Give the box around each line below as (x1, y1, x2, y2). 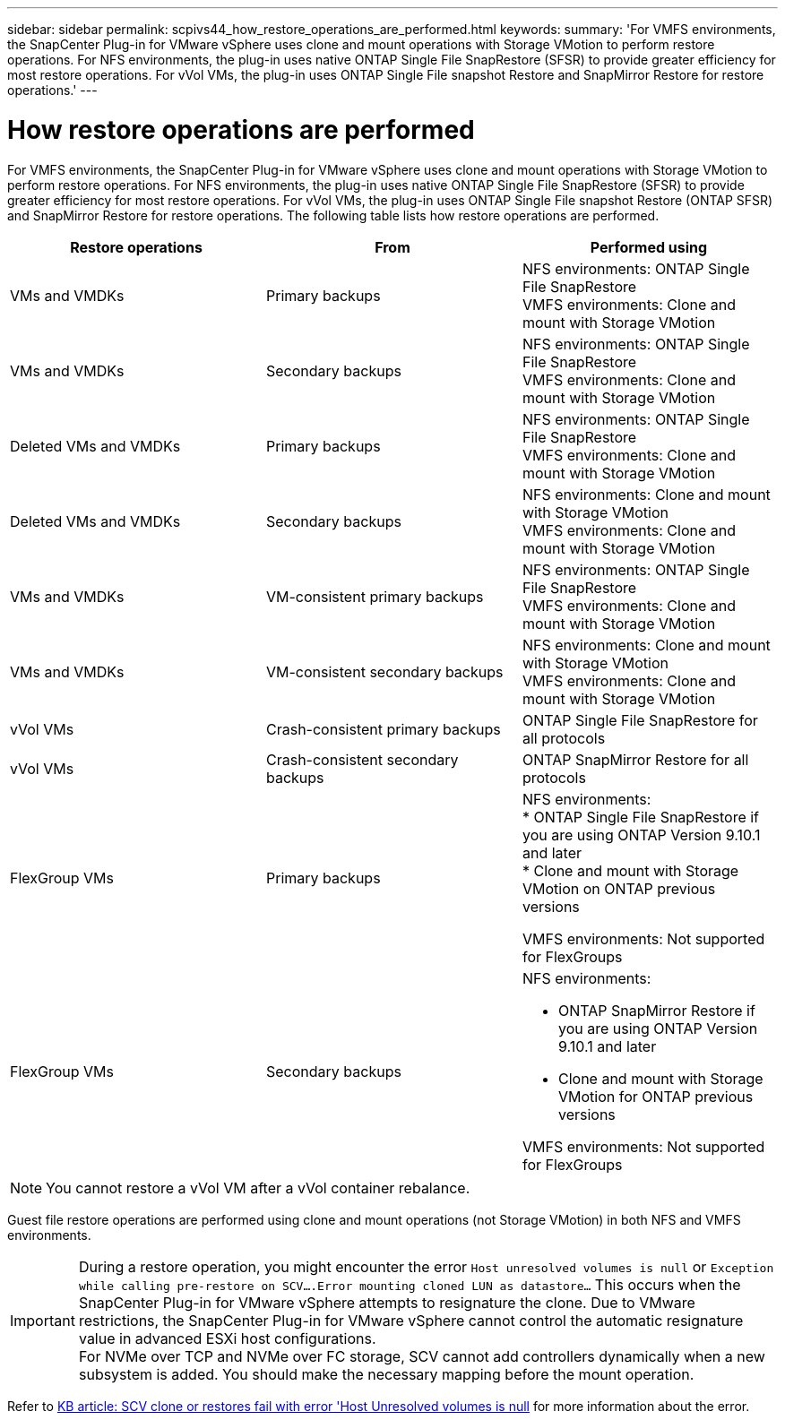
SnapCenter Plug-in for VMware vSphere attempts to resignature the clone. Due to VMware (78, 1293, 695, 1312)
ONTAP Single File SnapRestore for (522, 710, 758, 729)
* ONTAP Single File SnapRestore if (522, 807, 760, 826)
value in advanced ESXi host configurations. (78, 1329, 376, 1347)
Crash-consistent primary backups (265, 719, 501, 738)
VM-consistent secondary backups (265, 662, 504, 681)
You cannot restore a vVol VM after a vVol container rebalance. (46, 1178, 470, 1197)
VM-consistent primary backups (265, 587, 484, 606)
